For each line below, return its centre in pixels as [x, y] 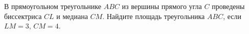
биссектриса [23, 16]
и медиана [72, 16]
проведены [228, 6]
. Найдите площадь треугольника [154, 16]
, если [232, 16]
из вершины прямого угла [162, 6]
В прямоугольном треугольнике [53, 6]
